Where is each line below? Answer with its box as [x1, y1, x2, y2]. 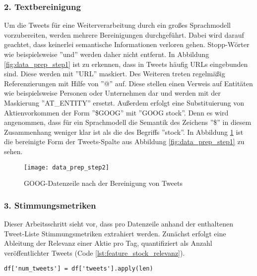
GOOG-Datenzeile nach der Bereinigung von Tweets [24, 178, 183, 188]
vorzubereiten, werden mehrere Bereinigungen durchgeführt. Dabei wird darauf [4, 29, 244, 40]
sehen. [4, 146, 23, 156]
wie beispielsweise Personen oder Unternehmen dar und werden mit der [4, 88, 221, 98]
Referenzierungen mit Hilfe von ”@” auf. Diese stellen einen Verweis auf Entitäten [4, 78, 253, 88]
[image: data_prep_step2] [24, 164, 109, 171]
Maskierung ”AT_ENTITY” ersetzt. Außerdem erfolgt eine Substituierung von [4, 97, 245, 108]
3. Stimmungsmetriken [4, 199, 96, 211]
